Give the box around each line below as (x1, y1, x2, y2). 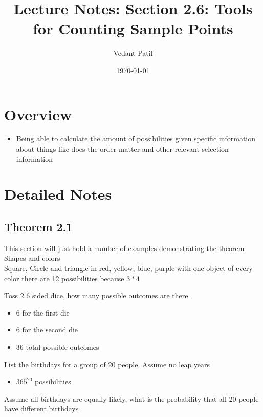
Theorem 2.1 (4, 218, 73, 234)
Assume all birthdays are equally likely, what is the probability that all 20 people (4, 393, 259, 404)
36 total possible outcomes (16, 341, 99, 352)
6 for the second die (16, 324, 78, 335)
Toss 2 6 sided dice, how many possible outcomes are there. (4, 290, 190, 301)
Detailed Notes (4, 183, 112, 204)
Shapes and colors (4, 253, 60, 263)
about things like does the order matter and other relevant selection (16, 143, 229, 154)
